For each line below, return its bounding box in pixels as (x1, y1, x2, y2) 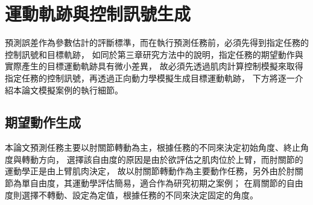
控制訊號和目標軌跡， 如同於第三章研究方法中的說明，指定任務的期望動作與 (5, 48, 303, 60)
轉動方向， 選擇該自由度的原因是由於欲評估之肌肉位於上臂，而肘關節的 (21, 153, 303, 165)
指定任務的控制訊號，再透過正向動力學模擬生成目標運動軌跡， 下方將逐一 (5, 71, 295, 84)
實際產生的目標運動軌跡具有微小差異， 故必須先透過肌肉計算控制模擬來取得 (5, 60, 303, 72)
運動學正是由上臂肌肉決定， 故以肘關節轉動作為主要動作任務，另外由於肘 (5, 165, 295, 177)
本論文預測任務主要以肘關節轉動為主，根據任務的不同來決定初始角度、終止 (5, 141, 300, 154)
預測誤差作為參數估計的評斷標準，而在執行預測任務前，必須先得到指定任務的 (5, 36, 309, 49)
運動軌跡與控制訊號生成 (5, 1, 191, 26)
